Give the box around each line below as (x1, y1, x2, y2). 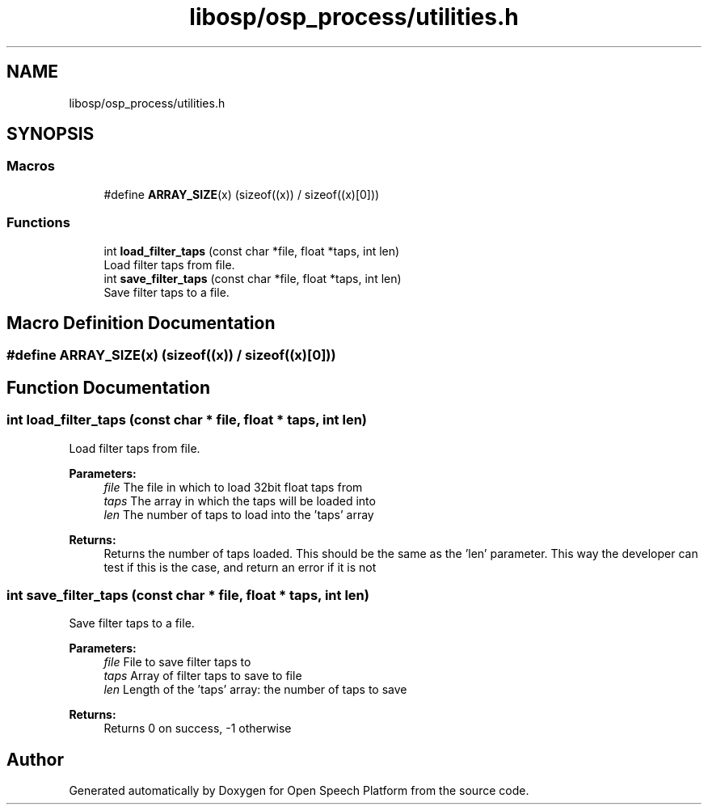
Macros (6, 158, 55, 175)
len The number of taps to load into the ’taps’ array (103, 507, 374, 522)
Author (6, 749, 64, 770)
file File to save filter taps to (103, 655, 251, 669)
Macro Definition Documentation (6, 312, 276, 333)
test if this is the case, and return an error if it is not (103, 560, 377, 574)
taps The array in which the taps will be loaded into (103, 493, 376, 508)
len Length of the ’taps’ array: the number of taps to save (103, 682, 407, 697)
